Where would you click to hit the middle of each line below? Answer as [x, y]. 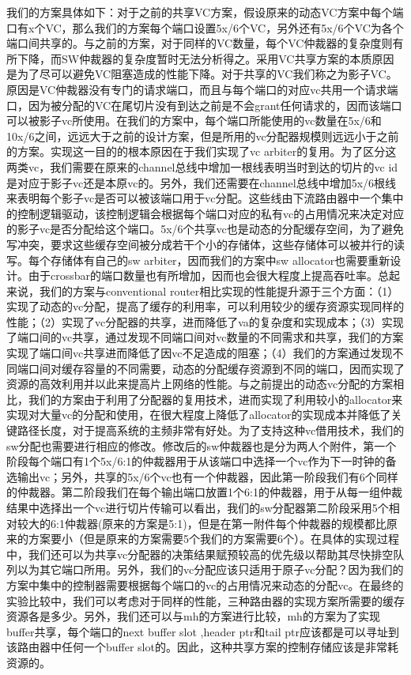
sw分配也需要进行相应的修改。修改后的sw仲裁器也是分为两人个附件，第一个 [202, 445]
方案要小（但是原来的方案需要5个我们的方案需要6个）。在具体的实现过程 [213, 539]
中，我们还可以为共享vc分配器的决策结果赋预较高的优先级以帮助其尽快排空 [200, 554]
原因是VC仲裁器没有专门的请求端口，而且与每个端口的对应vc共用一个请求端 [202, 89]
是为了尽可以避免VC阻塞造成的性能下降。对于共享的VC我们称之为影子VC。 [202, 74]
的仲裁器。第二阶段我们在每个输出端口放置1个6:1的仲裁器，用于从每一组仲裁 [204, 492]
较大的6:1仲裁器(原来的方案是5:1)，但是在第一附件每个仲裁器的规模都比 [202, 523]
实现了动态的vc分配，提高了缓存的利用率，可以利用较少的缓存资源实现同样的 [205, 306]
